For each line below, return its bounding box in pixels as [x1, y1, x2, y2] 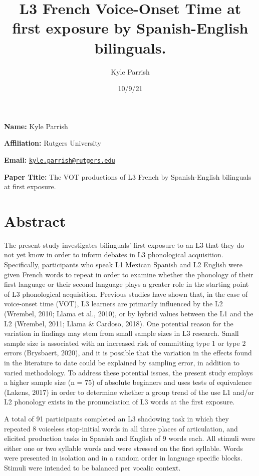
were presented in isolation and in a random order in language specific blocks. [4, 452, 242, 463]
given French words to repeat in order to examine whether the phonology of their [4, 269, 253, 279]
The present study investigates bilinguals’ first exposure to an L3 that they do [4, 239, 244, 250]
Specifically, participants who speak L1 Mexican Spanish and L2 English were [4, 259, 242, 270]
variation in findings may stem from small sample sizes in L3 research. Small [4, 328, 239, 338]
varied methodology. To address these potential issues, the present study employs [4, 367, 253, 377]
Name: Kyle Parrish [4, 121, 68, 131]
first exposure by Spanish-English [12, 18, 248, 38]
